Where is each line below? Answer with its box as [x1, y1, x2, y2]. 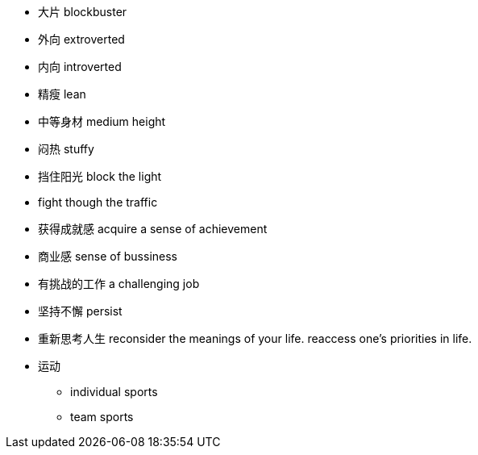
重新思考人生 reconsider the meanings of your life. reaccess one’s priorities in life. [38, 332, 472, 345]
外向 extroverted [38, 32, 125, 46]
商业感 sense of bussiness [38, 249, 177, 263]
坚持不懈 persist [38, 304, 123, 318]
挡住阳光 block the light [38, 169, 162, 183]
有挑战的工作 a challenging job [38, 277, 200, 290]
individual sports [70, 385, 158, 399]
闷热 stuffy [38, 142, 94, 156]
